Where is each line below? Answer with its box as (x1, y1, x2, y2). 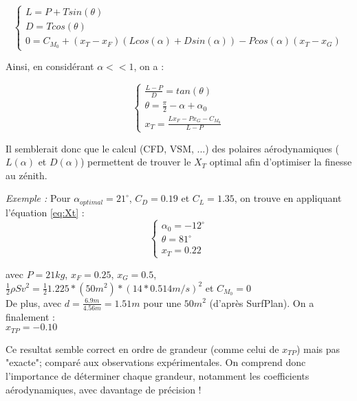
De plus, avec (6, 295, 62, 310)
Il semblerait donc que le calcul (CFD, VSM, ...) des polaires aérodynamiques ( (6, 141, 339, 155)
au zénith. (6, 168, 47, 182)
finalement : (6, 309, 55, 323)
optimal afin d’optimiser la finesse (209, 154, 352, 169)
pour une (143, 295, 182, 310)
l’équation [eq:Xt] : (6, 205, 85, 219)
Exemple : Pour (6, 191, 71, 205)
